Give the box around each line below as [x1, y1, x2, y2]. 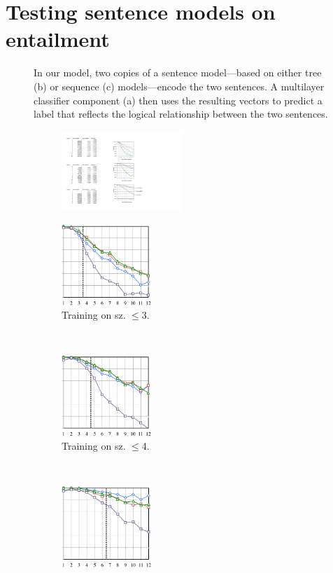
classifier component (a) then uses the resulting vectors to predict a [34, 92, 323, 107]
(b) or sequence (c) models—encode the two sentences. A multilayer [34, 78, 325, 93]
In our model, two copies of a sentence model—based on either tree [34, 65, 322, 80]
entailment [6, 25, 110, 53]
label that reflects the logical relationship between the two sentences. [34, 106, 328, 121]
